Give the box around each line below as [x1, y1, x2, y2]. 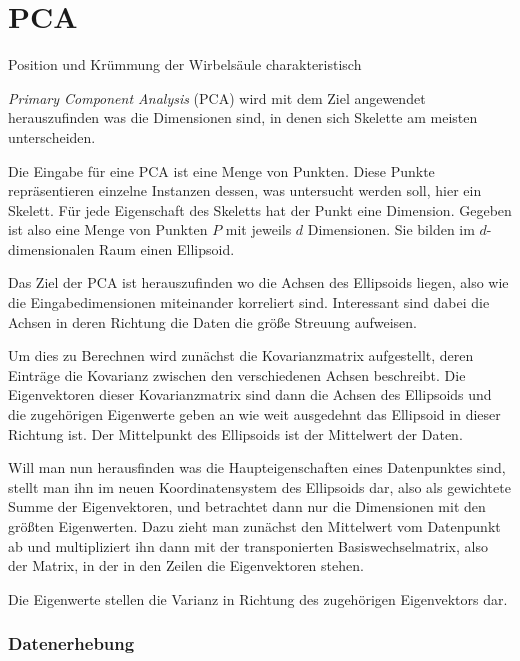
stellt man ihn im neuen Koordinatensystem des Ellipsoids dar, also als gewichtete [8, 476, 511, 497]
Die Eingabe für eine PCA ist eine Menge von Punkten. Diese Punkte [8, 160, 435, 181]
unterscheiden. [8, 126, 96, 147]
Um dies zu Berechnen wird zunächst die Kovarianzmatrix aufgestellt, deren [8, 345, 474, 366]
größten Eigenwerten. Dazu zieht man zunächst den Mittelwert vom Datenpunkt [8, 516, 501, 536]
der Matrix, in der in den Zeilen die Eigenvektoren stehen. [8, 555, 364, 576]
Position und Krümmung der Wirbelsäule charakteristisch [8, 54, 362, 75]
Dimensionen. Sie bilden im [307, 219, 475, 240]
